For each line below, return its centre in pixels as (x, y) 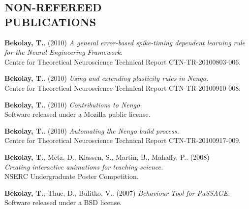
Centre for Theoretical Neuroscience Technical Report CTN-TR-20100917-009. (123, 140)
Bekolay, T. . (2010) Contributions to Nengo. (73, 104)
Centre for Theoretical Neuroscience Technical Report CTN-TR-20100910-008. (123, 87)
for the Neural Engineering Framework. (63, 52)
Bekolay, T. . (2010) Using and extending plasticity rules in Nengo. (107, 78)
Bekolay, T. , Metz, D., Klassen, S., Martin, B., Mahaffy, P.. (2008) (107, 157)
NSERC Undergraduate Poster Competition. (72, 176)
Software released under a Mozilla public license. (78, 114)
